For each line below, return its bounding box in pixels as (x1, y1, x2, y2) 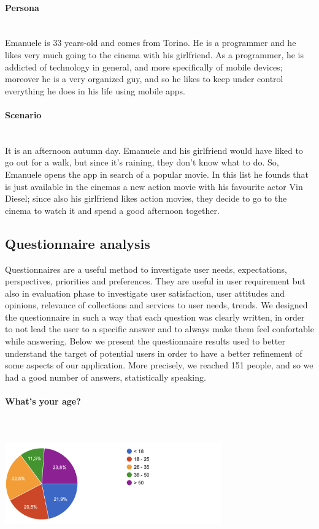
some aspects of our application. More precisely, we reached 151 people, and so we (5, 359, 313, 371)
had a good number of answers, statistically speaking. (5, 370, 206, 383)
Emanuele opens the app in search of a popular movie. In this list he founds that (5, 167, 309, 180)
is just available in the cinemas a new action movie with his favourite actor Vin (5, 180, 303, 192)
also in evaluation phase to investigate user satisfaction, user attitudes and (5, 286, 285, 299)
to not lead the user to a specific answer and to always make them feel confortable (5, 322, 314, 335)
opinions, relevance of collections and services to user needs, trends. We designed (5, 299, 308, 311)
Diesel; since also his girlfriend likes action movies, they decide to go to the (5, 192, 287, 205)
